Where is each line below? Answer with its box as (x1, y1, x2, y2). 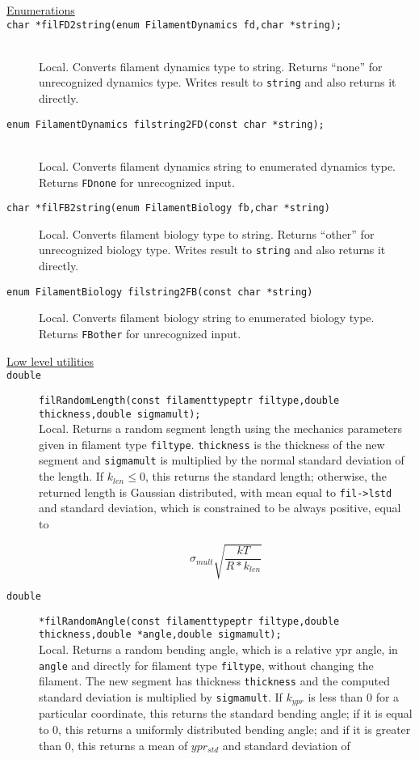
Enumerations (6, 2, 75, 18)
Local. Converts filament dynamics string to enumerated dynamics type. (39, 157, 396, 174)
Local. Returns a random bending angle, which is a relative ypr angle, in (39, 641, 398, 658)
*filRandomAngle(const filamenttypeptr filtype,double (39, 615, 340, 627)
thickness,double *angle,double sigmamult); (39, 629, 282, 641)
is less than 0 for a (308, 688, 400, 705)
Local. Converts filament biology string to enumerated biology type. (39, 309, 375, 326)
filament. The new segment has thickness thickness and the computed (39, 672, 390, 689)
